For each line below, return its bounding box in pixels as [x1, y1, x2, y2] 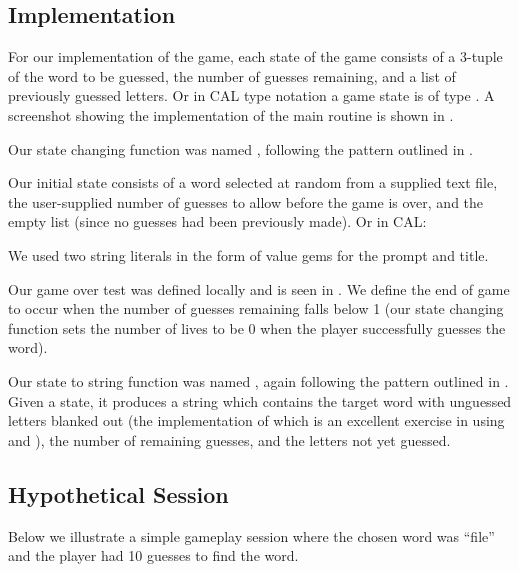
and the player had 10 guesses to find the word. [8, 545, 299, 566]
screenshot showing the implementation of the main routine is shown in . [8, 104, 454, 125]
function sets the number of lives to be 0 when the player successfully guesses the [8, 317, 506, 338]
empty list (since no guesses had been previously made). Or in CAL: [8, 211, 427, 232]
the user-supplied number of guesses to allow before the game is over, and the [8, 191, 484, 212]
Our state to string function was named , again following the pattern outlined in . [8, 370, 509, 391]
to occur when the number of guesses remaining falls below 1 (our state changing [8, 298, 504, 319]
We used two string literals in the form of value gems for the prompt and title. [8, 244, 489, 265]
